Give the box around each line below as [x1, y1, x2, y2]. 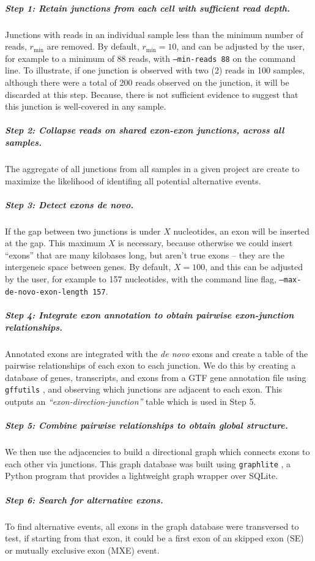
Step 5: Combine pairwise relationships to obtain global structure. [5, 419, 288, 432]
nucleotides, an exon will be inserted [173, 224, 309, 237]
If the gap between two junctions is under [5, 224, 161, 237]
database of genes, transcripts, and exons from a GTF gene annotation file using [5, 371, 306, 383]
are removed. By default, [46, 40, 139, 53]
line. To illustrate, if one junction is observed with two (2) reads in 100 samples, [5, 64, 305, 77]
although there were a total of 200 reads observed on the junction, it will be [5, 76, 289, 88]
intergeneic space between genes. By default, [5, 260, 171, 273]
